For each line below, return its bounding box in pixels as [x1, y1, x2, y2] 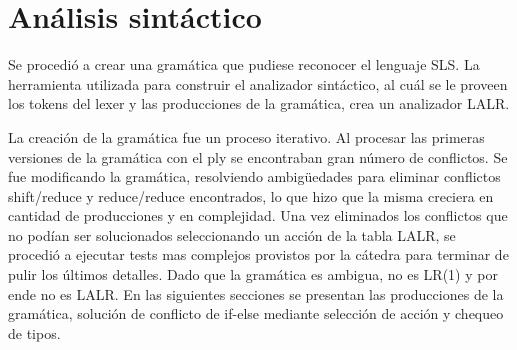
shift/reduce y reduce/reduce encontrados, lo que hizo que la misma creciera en [8, 185, 494, 206]
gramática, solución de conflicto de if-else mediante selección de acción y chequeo [8, 303, 504, 324]
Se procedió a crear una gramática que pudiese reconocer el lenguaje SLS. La [8, 54, 480, 75]
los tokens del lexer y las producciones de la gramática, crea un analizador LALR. [8, 93, 510, 114]
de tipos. [8, 322, 61, 343]
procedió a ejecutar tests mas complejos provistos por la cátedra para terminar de [8, 244, 509, 265]
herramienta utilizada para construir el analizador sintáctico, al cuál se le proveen [8, 73, 508, 94]
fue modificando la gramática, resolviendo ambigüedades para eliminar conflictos [8, 166, 501, 187]
